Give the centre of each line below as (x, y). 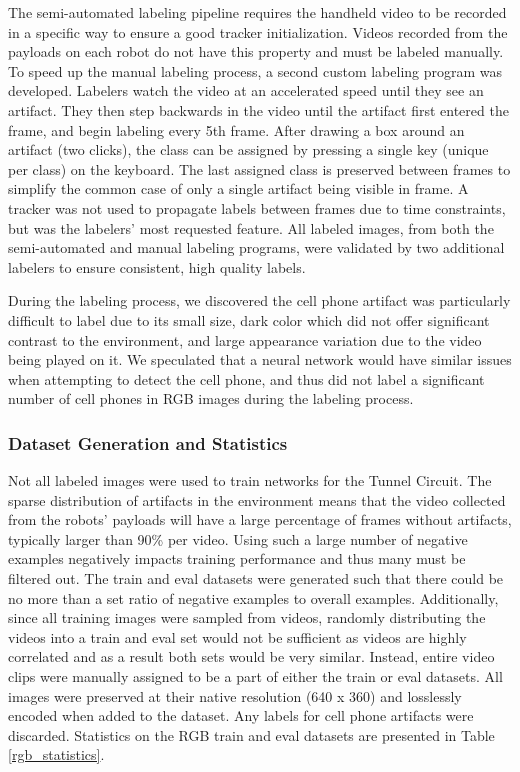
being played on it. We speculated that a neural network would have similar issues (260, 359)
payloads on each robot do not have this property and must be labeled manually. (256, 51)
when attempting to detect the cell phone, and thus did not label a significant (246, 378)
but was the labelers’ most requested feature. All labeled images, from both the (251, 227)
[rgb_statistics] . (56, 754)
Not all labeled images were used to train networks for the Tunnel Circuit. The (250, 480)
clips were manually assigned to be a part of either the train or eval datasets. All (255, 676)
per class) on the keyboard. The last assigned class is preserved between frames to (259, 168)
